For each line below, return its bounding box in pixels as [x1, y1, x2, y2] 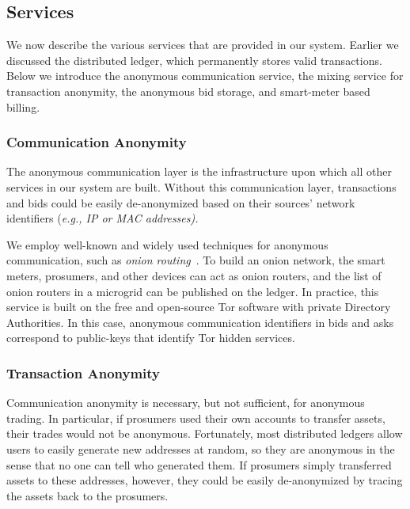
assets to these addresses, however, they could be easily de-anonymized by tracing [6, 472, 403, 488]
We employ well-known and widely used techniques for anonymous [6, 236, 328, 253]
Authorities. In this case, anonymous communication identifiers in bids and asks [6, 313, 394, 330]
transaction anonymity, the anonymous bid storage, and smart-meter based [6, 82, 370, 99]
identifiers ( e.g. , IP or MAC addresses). [6, 210, 199, 226]
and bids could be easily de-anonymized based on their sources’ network [6, 194, 355, 211]
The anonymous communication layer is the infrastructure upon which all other [6, 163, 392, 180]
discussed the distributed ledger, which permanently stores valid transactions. [6, 51, 382, 68]
